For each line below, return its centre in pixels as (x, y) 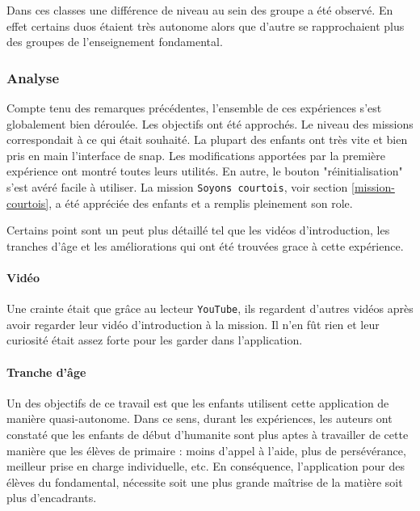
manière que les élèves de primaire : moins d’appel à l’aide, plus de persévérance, (206, 450)
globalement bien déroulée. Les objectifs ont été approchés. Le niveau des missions (210, 123)
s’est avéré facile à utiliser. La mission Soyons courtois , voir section (177, 186)
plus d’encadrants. (52, 498)
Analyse (33, 77)
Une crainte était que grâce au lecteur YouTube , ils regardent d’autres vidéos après (210, 308)
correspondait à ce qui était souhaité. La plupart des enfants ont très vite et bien (207, 139)
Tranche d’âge (46, 372)
